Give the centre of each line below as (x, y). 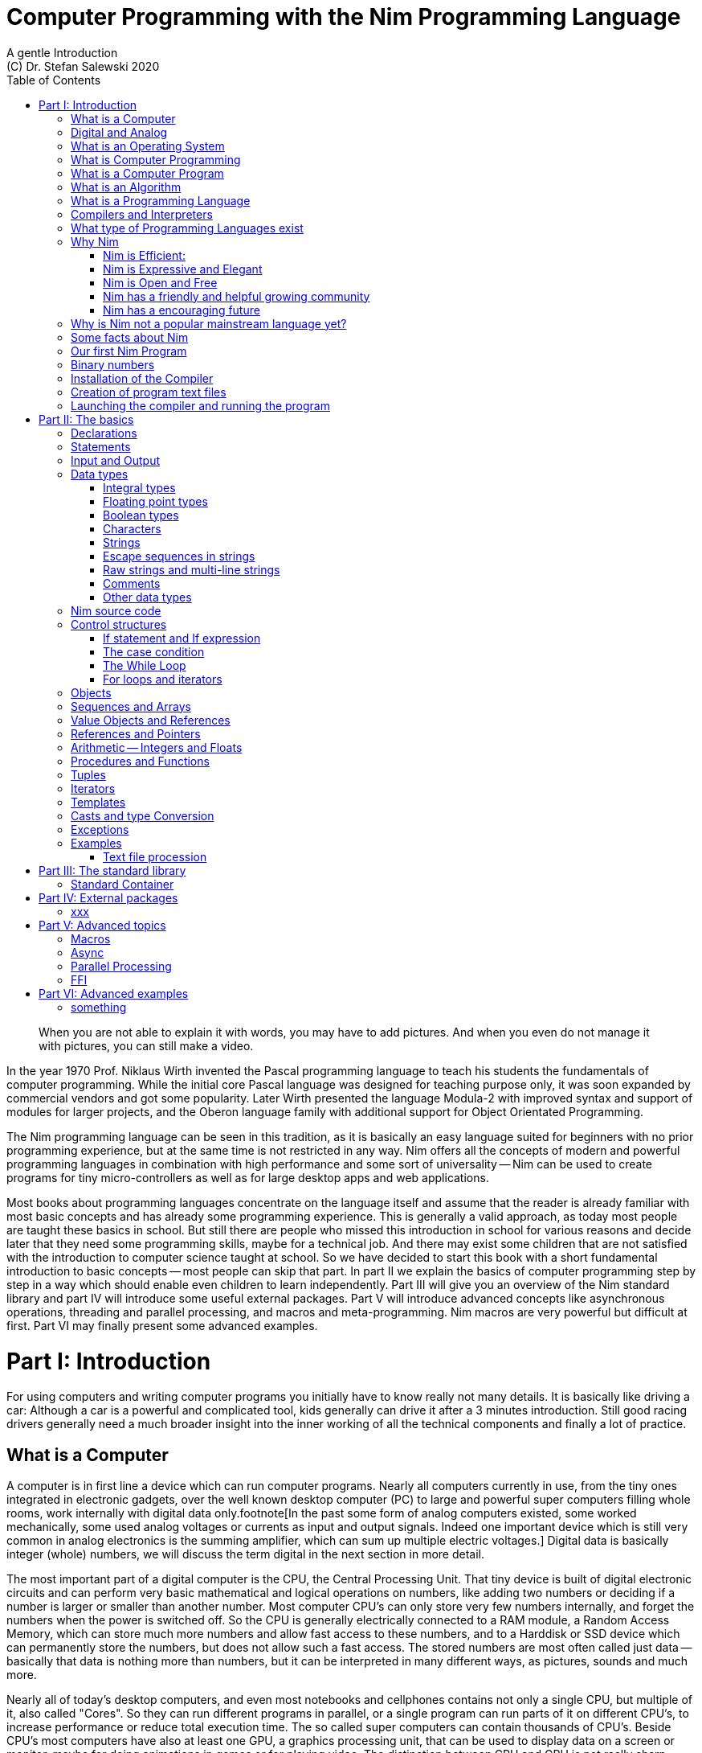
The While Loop (145, 665)
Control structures (119, 624)
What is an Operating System (148, 146)
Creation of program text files (149, 392)
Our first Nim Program (129, 351)
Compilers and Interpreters (142, 214)
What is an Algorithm (126, 187)
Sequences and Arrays (131, 706)
